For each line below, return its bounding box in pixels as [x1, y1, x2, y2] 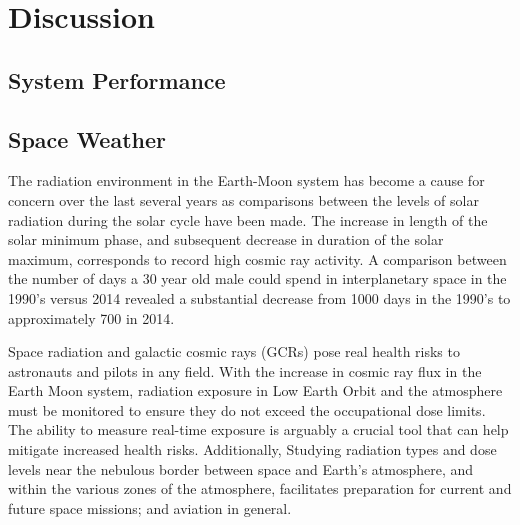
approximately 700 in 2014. [8, 307, 175, 328]
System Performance [8, 64, 226, 95]
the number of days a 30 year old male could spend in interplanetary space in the [8, 268, 507, 289]
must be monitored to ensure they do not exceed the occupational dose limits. [8, 399, 486, 420]
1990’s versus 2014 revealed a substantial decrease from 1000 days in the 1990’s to [8, 287, 511, 308]
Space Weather [8, 123, 167, 154]
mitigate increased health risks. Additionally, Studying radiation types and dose [8, 439, 497, 460]
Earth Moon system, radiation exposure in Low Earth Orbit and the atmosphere [8, 380, 503, 401]
